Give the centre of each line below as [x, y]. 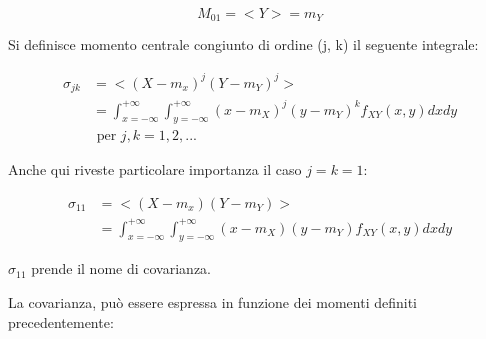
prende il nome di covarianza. [121, 268]
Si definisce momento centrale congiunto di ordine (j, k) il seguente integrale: [243, 44]
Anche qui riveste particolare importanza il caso [155, 169]
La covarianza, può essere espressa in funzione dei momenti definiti [212, 301]
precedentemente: [61, 321]
